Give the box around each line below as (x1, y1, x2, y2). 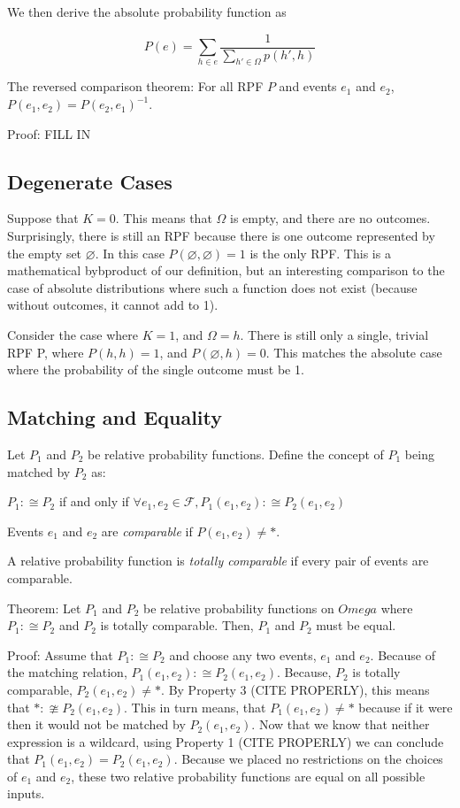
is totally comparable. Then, (100, 616, 254, 635)
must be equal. (316, 616, 396, 635)
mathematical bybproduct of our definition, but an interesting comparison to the (7, 261, 445, 280)
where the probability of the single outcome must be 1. (7, 360, 304, 379)
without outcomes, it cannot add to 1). (7, 296, 218, 314)
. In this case (95, 243, 165, 262)
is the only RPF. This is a (249, 243, 391, 262)
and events (279, 77, 337, 96)
